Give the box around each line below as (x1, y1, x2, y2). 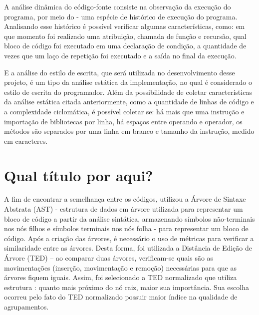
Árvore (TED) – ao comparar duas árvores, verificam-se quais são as (4, 253, 214, 263)
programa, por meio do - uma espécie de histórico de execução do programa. (4, 11, 238, 21)
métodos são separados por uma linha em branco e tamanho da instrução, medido (4, 126, 255, 136)
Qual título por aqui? (4, 165, 153, 185)
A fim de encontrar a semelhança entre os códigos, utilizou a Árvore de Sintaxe (4, 194, 246, 204)
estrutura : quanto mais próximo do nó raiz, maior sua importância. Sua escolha (4, 282, 249, 292)
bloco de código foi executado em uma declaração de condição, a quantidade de (4, 40, 247, 51)
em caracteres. (4, 135, 48, 146)
